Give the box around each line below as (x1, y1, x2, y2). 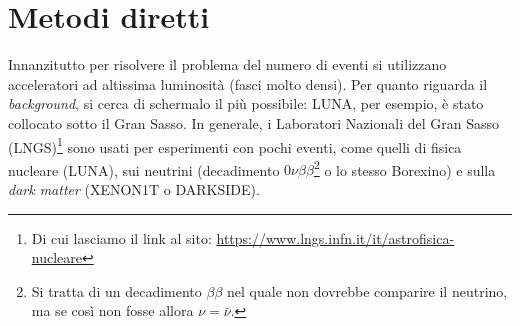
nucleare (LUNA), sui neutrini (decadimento (8, 159, 280, 180)
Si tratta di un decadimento (31, 280, 202, 301)
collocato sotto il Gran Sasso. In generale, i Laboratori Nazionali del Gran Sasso (8, 112, 499, 133)
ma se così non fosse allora (31, 300, 194, 321)
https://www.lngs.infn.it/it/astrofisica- (216, 227, 455, 248)
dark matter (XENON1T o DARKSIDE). (8, 179, 260, 199)
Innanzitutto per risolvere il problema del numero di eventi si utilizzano (8, 54, 447, 75)
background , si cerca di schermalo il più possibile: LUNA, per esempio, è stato (8, 93, 484, 114)
